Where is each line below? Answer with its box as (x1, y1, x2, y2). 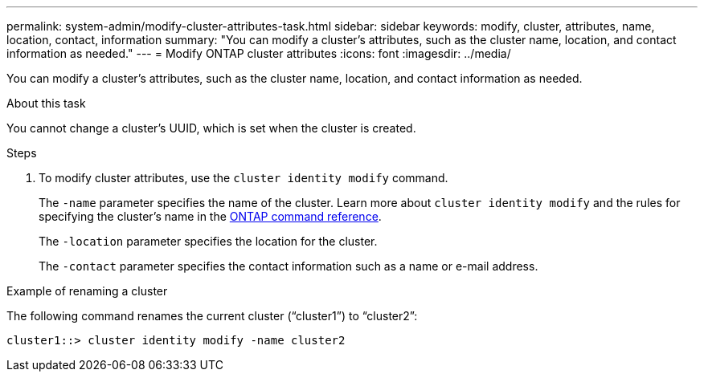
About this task (6, 96, 86, 110)
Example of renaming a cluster (6, 284, 168, 298)
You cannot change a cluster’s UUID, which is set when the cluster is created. (6, 121, 416, 135)
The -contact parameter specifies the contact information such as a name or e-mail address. (39, 259, 538, 273)
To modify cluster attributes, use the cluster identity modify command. (39, 171, 448, 185)
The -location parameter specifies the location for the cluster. (39, 234, 378, 248)
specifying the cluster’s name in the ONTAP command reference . (39, 209, 382, 223)
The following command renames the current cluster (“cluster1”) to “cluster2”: (6, 309, 418, 323)
